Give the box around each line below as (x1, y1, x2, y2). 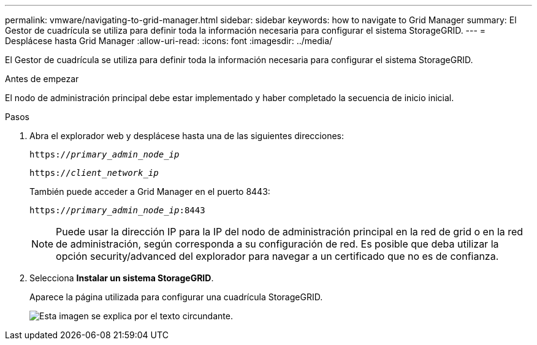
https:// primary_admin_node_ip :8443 (29, 205, 205, 215)
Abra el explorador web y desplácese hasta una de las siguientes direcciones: (29, 131, 345, 141)
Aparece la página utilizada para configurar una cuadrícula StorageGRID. (29, 292, 323, 302)
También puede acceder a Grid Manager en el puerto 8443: (29, 186, 270, 197)
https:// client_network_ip (29, 168, 159, 178)
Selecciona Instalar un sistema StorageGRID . (29, 273, 214, 283)
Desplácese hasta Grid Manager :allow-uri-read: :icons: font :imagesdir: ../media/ (5, 36, 333, 46)
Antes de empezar (5, 74, 79, 84)
